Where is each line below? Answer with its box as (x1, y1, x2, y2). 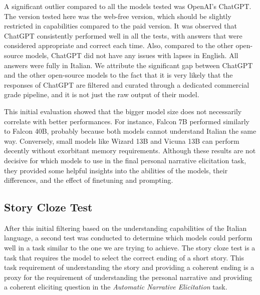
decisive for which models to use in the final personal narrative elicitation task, (4, 155, 246, 165)
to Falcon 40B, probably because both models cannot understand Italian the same (4, 126, 256, 136)
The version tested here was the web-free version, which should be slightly (4, 11, 231, 21)
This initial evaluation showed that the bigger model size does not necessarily (4, 106, 242, 116)
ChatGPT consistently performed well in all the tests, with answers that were (4, 30, 242, 41)
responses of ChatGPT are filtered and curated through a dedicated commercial (4, 79, 249, 90)
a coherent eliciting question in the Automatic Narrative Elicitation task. (4, 281, 227, 292)
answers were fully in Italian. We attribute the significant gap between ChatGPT (4, 60, 253, 70)
